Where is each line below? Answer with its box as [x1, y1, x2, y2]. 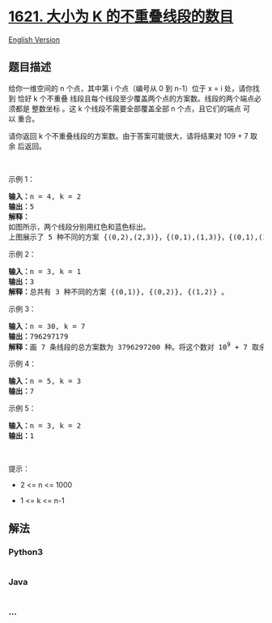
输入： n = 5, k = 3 [8, 376, 82, 386]
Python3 [8, 546, 43, 557]
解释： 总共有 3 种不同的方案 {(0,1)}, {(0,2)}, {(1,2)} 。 [8, 287, 229, 296]
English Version [8, 34, 61, 45]
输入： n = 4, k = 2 [8, 191, 82, 201]
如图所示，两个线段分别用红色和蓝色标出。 [8, 222, 151, 231]
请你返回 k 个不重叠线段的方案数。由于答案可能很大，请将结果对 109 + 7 [8, 131, 249, 140]
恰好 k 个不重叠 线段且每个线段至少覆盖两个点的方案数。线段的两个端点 [17, 93, 255, 103]
